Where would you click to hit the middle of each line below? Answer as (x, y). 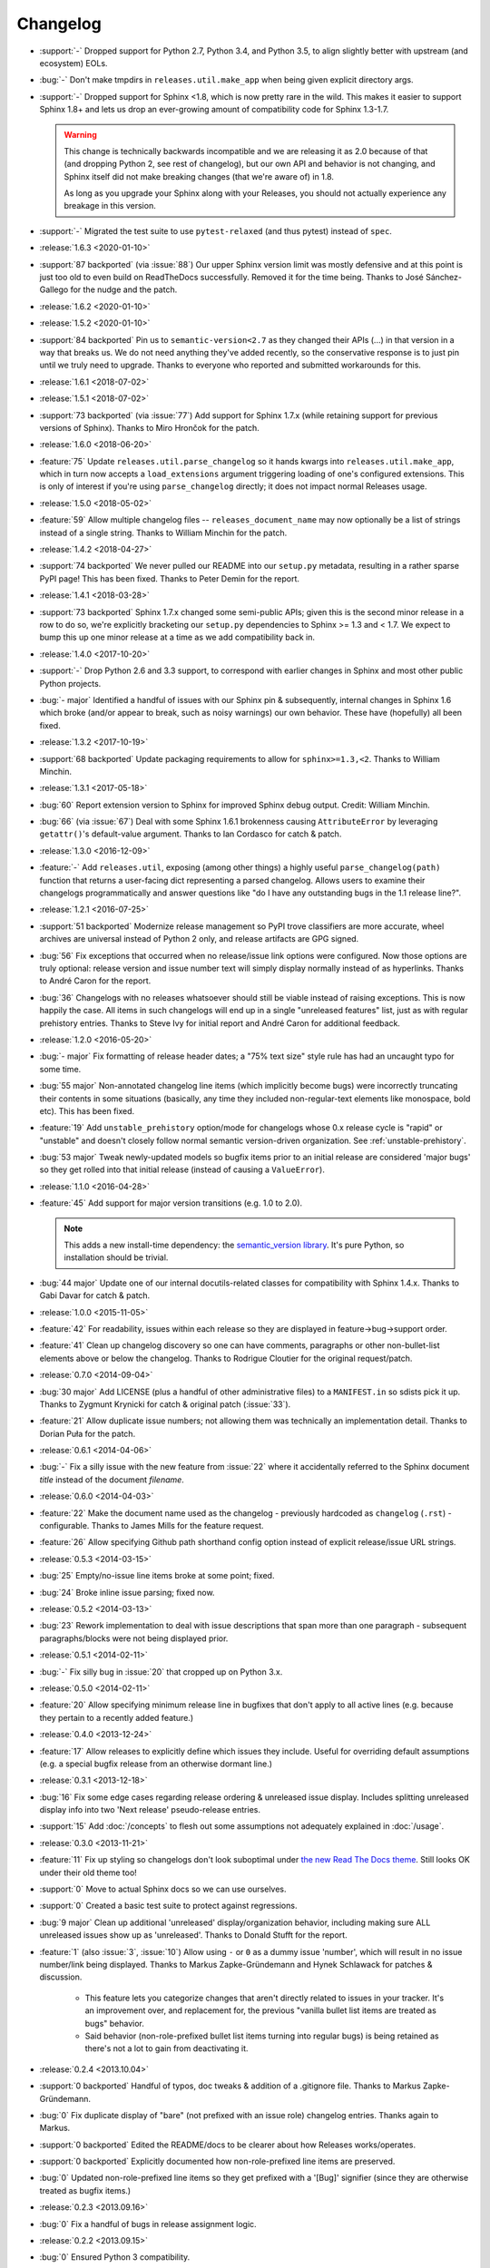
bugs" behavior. (115, 2023)
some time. (60, 1069)
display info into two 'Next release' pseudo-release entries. (150, 1810)
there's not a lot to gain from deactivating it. (167, 2048)
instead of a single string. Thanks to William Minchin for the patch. (163, 533)
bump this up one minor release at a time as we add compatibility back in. (177, 637)
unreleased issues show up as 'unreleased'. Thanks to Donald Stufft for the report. (194, 1935)
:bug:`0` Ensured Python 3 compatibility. (115, 2257)
